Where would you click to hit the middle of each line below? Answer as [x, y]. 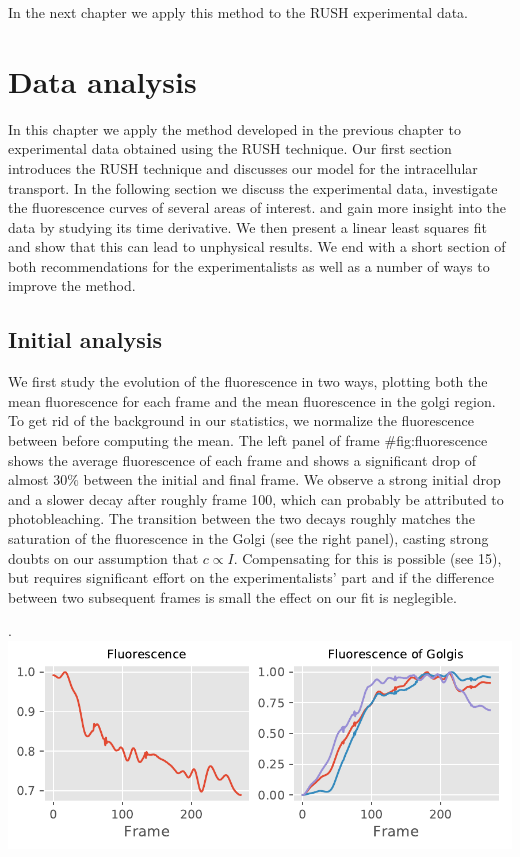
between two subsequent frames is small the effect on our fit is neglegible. [232, 596]
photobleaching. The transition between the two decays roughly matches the [241, 518]
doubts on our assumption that [103, 557]
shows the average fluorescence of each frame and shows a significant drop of [242, 459]
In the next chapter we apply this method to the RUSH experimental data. [238, 12]
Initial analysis [85, 339]
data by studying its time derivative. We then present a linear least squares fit [247, 226]
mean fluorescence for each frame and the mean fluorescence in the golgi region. [252, 400]
